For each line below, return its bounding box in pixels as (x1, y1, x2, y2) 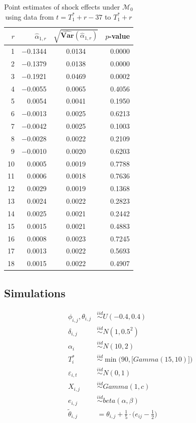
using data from (5, 11, 54, 22)
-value (109, 31, 130, 41)
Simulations (4, 285, 66, 300)
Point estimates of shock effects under (4, 2, 120, 12)
